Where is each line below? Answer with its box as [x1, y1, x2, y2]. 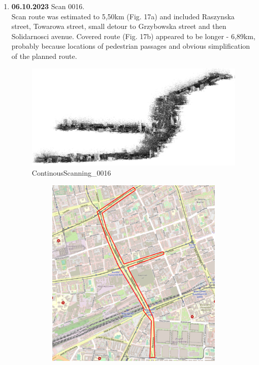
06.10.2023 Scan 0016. [11, 1, 85, 11]
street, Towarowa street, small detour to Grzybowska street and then [11, 21, 226, 31]
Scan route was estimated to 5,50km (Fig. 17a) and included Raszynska [11, 11, 235, 21]
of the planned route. [11, 50, 77, 61]
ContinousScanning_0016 [31, 168, 111, 178]
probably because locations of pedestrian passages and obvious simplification [11, 41, 250, 51]
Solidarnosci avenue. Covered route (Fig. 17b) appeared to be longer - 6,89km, [11, 30, 255, 41]
